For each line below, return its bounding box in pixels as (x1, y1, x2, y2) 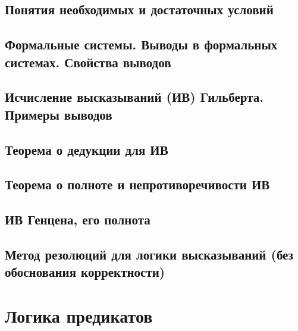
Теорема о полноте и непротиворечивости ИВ (5, 175, 270, 193)
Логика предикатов (5, 303, 153, 327)
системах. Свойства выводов (5, 52, 171, 71)
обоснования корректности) (5, 263, 165, 281)
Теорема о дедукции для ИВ (5, 140, 168, 158)
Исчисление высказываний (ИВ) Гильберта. (5, 88, 264, 106)
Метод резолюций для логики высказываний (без (5, 245, 293, 263)
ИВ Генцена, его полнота (5, 210, 150, 229)
